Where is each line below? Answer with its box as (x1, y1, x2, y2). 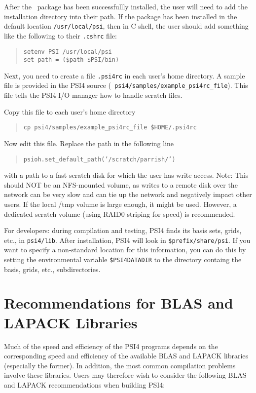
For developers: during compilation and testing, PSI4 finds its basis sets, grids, (4, 225, 242, 236)
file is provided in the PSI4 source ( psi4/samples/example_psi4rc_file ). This (4, 80, 248, 90)
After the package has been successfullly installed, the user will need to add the (4, 1, 248, 11)
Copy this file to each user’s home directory (4, 106, 136, 117)
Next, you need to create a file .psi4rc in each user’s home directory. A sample (4, 70, 245, 80)
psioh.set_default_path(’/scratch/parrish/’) (23, 156, 176, 163)
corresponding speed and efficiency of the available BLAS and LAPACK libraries (4, 351, 249, 361)
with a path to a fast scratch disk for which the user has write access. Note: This (4, 170, 249, 180)
